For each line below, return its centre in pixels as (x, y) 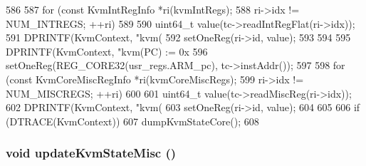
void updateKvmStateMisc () (91, 153)
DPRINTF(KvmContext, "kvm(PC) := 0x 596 (107, 51)
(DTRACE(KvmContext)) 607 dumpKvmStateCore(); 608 (132, 121)
